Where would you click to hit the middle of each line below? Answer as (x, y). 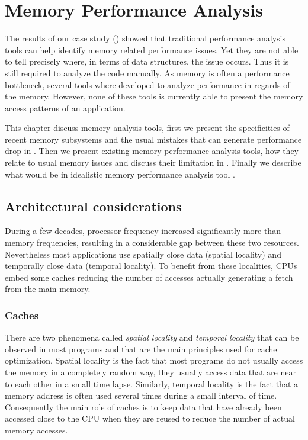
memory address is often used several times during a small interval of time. (141, 395)
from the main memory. (48, 289)
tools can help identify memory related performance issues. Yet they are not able (152, 49)
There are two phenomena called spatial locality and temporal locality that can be (152, 337)
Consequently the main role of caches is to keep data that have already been (143, 407)
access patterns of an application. (65, 107)
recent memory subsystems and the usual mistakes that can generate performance (153, 139)
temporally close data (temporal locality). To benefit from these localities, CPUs (151, 266)
